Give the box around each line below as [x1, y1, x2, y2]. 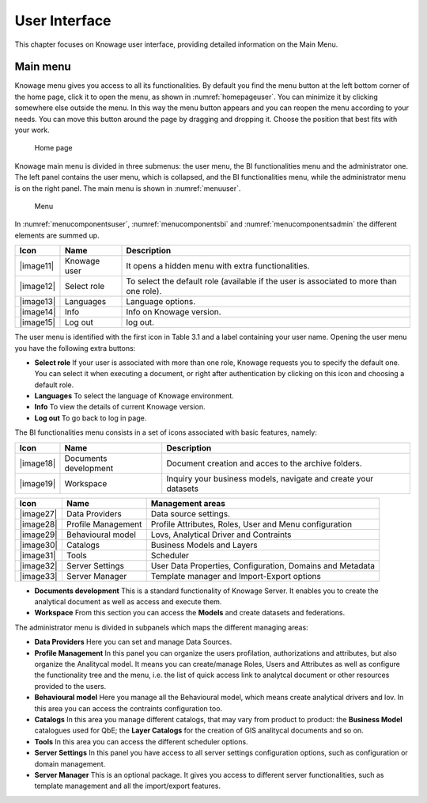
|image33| [19, 570, 59, 581]
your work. [14, 125, 51, 135]
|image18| [19, 458, 56, 469]
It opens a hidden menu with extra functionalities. [126, 261, 310, 272]
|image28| [19, 519, 59, 530]
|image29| [19, 529, 59, 540]
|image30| [19, 539, 59, 550]
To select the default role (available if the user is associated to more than [126, 276, 397, 287]
